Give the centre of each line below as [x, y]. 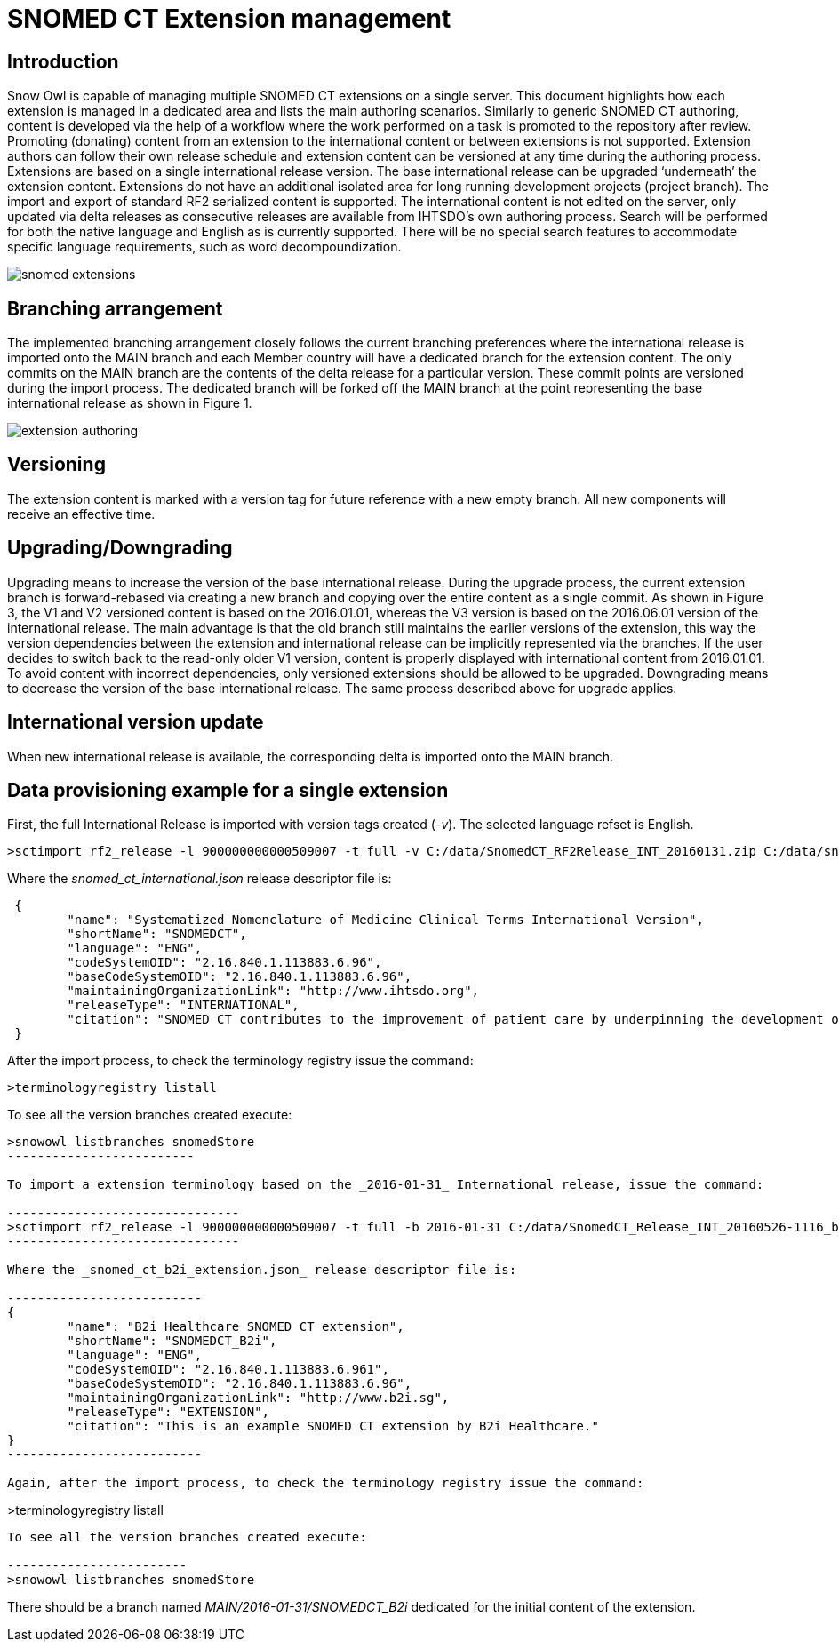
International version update [136, 722]
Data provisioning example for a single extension [228, 790]
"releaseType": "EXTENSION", [168, 1412]
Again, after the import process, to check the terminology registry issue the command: [326, 1483]
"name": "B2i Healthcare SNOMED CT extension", [236, 1327]
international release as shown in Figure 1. [130, 403]
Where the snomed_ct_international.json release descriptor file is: [200, 879]
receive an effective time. [81, 514]
